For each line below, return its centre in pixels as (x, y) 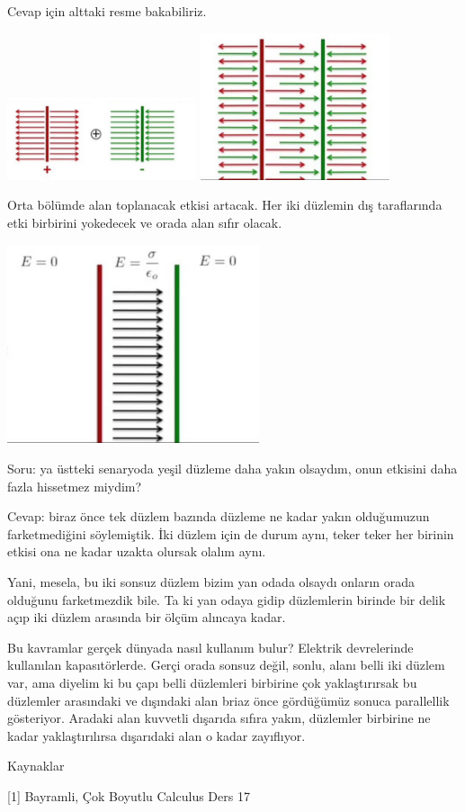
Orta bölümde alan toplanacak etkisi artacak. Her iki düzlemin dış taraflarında (225, 205)
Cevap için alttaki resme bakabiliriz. (107, 11)
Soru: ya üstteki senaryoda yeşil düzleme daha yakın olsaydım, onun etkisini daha (232, 469)
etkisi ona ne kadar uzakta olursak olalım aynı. (137, 551)
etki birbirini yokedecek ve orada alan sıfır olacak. (145, 223)
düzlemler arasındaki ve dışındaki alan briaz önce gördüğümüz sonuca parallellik (228, 700)
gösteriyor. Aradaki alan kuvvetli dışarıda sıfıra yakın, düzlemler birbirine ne (219, 718)
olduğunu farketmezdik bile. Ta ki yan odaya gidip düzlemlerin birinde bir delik (227, 599)
